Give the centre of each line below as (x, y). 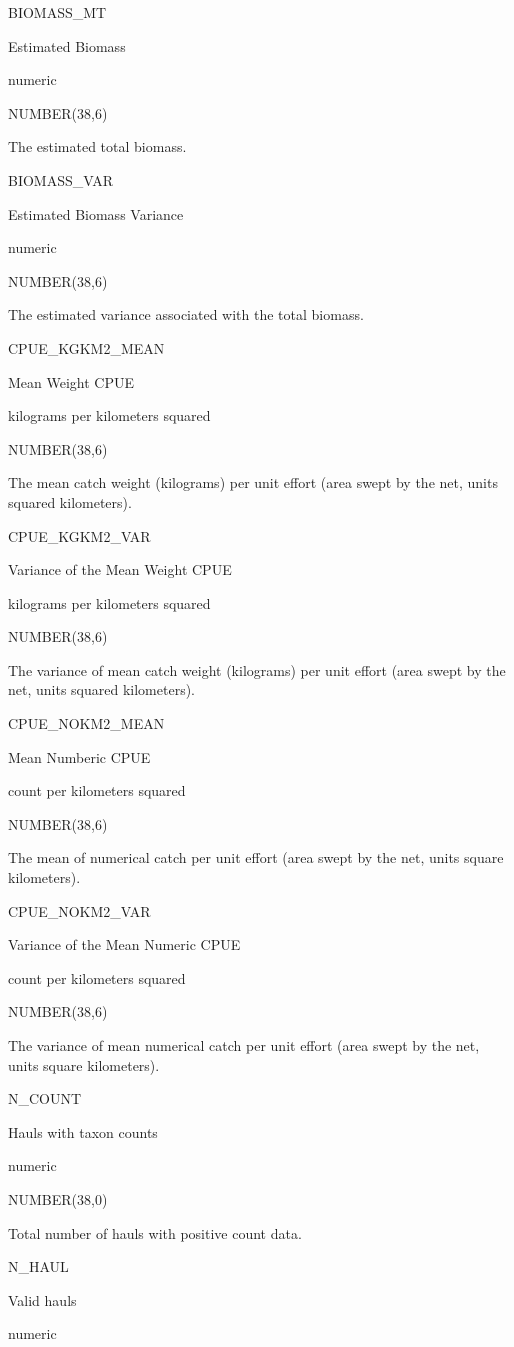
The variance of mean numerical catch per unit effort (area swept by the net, (244, 1045)
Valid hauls (42, 1299)
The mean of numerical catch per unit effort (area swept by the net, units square (256, 857)
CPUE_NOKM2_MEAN (86, 723)
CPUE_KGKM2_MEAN (86, 347)
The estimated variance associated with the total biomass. (186, 314)
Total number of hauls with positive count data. (155, 1232)
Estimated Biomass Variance (96, 213)
